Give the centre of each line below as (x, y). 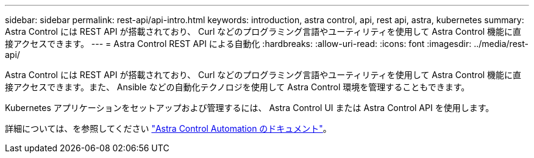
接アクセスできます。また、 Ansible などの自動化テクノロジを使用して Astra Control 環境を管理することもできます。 (237, 87)
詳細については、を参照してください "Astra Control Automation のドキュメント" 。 (168, 128)
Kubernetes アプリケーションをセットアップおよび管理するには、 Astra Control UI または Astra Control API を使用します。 (250, 108)
